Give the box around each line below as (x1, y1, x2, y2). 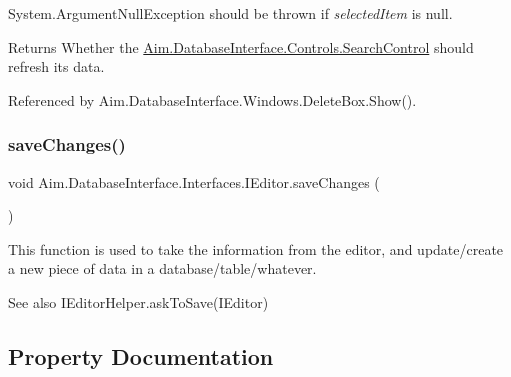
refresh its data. (8, 56, 105, 77)
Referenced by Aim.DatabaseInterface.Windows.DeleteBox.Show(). (8, 89, 417, 110)
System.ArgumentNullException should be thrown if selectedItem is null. (8, 3, 453, 23)
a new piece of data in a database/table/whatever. (8, 258, 317, 279)
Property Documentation (8, 340, 274, 371)
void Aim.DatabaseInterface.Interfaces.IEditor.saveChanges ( (8, 171, 380, 192)
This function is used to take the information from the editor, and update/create (8, 238, 504, 259)
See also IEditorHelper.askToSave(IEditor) (8, 291, 269, 312)
